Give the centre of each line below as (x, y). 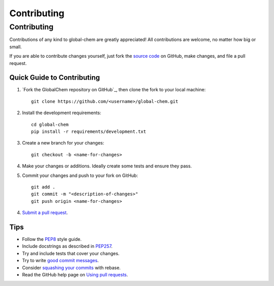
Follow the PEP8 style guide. (52, 239)
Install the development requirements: (62, 113)
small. (16, 47)
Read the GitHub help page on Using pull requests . (75, 275)
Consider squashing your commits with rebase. (72, 267)
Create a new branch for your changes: (63, 143)
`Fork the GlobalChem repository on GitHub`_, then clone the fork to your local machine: (114, 90)
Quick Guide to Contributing (55, 78)
